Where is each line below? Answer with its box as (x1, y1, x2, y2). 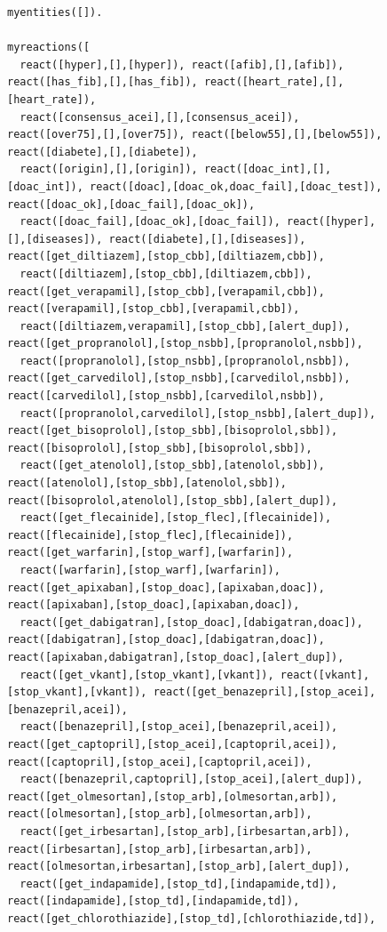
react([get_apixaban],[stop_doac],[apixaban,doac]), (7, 581, 325, 594)
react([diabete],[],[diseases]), (108, 232, 306, 245)
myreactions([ (7, 41, 91, 54)
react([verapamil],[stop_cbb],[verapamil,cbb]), (7, 302, 300, 316)
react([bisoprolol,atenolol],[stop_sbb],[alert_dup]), (7, 494, 338, 507)
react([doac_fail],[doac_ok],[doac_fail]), (20, 215, 280, 229)
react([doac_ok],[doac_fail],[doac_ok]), (7, 197, 256, 211)
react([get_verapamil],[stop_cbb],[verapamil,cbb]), (7, 285, 325, 298)
